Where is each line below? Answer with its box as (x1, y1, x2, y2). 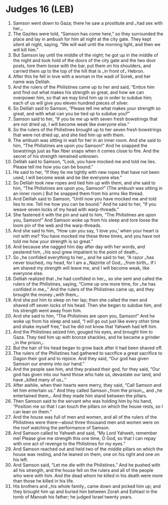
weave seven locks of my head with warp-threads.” (12, 206, 119, 212)
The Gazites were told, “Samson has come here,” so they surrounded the (12, 31, 164, 37)
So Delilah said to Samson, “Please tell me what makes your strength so (12, 105, 161, 111)
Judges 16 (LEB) (5, 4, 74, 15)
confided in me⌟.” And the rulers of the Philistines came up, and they (12, 286, 154, 292)
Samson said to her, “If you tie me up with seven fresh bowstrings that (12, 116, 158, 122)
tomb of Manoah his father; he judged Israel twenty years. (12, 493, 133, 499)
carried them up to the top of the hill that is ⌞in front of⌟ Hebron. (12, 68, 144, 74)
